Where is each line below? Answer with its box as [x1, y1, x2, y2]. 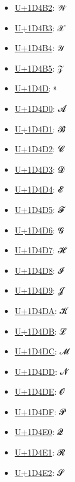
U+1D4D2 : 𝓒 [14, 143, 64, 155]
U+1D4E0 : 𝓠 [14, 425, 64, 438]
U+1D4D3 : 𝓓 [14, 162, 64, 175]
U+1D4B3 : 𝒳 [14, 21, 65, 34]
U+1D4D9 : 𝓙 [14, 284, 64, 297]
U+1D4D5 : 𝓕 [14, 203, 64, 215]
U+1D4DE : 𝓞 [14, 385, 65, 398]
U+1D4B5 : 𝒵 [14, 61, 64, 74]
